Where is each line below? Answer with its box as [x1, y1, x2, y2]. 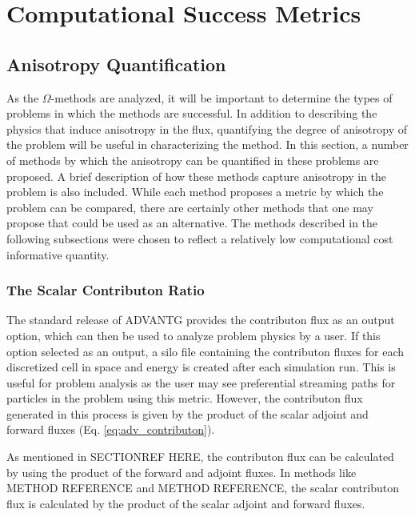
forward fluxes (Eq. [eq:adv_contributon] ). [6, 421, 215, 438]
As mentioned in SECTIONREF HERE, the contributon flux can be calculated [6, 448, 394, 465]
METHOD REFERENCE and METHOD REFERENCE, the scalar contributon [6, 479, 400, 496]
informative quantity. [6, 246, 110, 263]
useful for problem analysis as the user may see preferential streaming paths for [6, 374, 396, 391]
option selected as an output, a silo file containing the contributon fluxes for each [6, 343, 405, 359]
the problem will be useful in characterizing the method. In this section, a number [6, 136, 409, 153]
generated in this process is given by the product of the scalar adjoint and [6, 405, 369, 422]
